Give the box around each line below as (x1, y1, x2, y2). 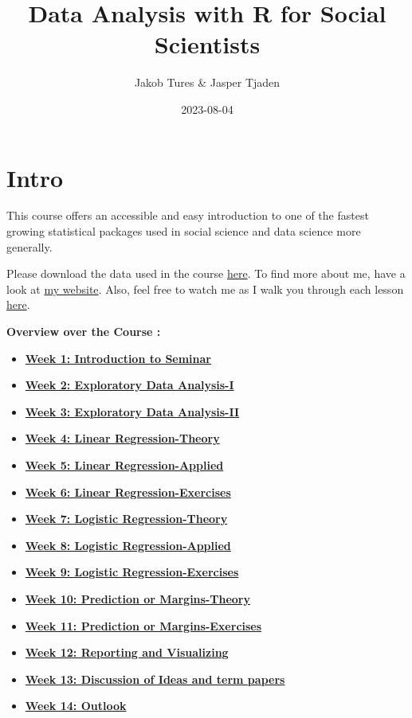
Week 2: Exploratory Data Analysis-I (25, 377, 234, 393)
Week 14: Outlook (25, 697, 127, 714)
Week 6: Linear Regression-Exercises (25, 483, 231, 500)
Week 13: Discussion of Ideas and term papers (25, 670, 285, 687)
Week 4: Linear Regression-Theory (25, 430, 220, 447)
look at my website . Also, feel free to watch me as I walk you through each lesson (6, 280, 404, 297)
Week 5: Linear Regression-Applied (25, 456, 224, 473)
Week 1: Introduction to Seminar (25, 349, 211, 366)
